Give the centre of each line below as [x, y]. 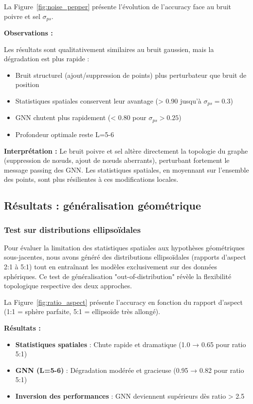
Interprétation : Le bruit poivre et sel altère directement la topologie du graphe [126, 150]
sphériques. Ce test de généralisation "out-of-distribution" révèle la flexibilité [118, 276]
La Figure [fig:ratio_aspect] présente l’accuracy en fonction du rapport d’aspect [123, 302]
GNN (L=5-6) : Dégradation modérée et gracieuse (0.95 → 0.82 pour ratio [130, 370]
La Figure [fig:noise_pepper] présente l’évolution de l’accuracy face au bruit [118, 6]
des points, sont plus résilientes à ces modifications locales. [91, 179]
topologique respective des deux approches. [68, 286]
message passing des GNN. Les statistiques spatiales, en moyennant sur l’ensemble [126, 169]
